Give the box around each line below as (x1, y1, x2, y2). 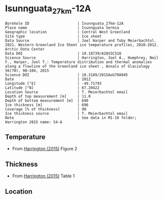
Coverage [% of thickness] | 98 (5, 106, 87, 112)
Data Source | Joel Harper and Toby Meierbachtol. (5, 38, 157, 43)
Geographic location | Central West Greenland (5, 29, 131, 34)
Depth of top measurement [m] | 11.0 (5, 94, 91, 99)
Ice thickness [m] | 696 (5, 102, 89, 107)
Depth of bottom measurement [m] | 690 (5, 98, 89, 103)
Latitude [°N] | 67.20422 (5, 85, 99, 90)
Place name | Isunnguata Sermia (5, 25, 119, 30)
